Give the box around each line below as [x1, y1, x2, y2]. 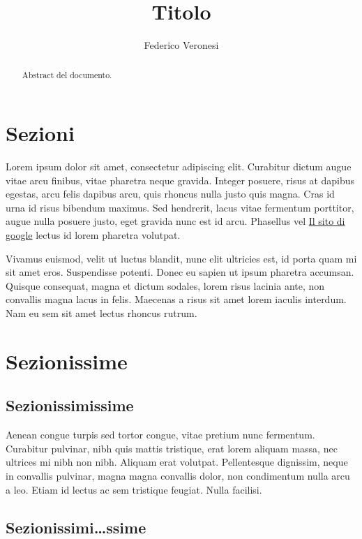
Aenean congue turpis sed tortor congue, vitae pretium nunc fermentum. [6, 427, 315, 442]
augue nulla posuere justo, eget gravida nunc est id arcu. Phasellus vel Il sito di [6, 214, 345, 228]
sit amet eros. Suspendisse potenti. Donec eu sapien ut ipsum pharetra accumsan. [6, 265, 354, 279]
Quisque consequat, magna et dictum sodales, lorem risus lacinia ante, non [6, 278, 325, 293]
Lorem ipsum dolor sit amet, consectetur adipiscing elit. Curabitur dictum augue [6, 159, 352, 174]
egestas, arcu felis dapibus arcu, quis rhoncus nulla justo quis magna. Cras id [6, 186, 335, 201]
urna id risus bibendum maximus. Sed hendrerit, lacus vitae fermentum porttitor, [6, 200, 354, 214]
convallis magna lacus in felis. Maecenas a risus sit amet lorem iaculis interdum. [6, 292, 347, 307]
